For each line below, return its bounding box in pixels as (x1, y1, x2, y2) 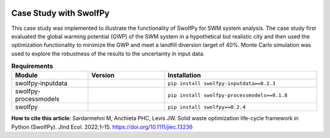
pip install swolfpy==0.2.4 (167, 104, 246, 110)
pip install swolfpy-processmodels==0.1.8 (167, 92, 288, 98)
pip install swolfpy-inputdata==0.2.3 (167, 80, 276, 87)
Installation (167, 71, 201, 79)
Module (15, 71, 38, 79)
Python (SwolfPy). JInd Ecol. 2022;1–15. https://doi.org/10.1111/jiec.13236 (11, 123, 193, 131)
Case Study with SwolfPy (11, 8, 110, 18)
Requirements (11, 62, 53, 70)
